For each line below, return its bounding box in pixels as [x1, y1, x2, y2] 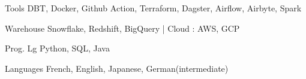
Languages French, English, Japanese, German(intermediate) [5, 62, 229, 74]
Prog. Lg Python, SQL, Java [5, 42, 110, 54]
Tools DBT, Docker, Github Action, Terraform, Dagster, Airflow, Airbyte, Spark [5, 2, 302, 14]
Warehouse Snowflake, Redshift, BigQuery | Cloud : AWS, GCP [5, 22, 240, 34]
